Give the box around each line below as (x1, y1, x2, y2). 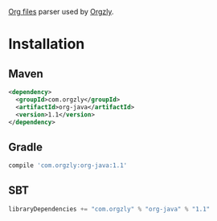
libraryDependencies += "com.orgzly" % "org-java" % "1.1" (8, 205, 211, 213)
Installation (8, 35, 85, 53)
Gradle (8, 140, 43, 153)
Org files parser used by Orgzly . (8, 7, 114, 16)
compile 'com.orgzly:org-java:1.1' (8, 162, 128, 170)
